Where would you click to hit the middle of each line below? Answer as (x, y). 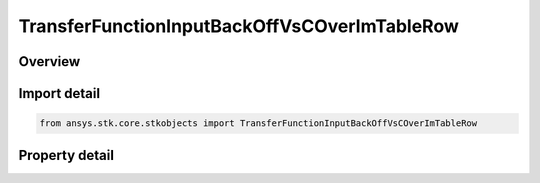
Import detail (59, 93)
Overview (49, 61)
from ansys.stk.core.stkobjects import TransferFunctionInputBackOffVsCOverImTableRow (258, 123)
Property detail (66, 155)
